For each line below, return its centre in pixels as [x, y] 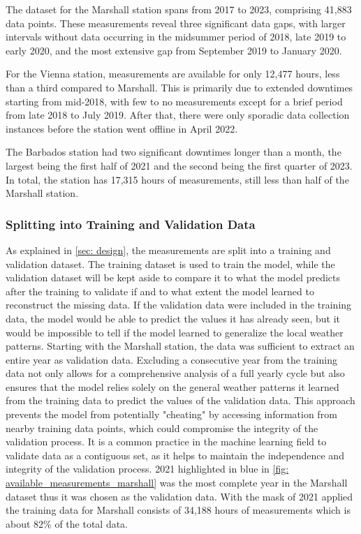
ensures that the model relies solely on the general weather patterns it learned [172, 386]
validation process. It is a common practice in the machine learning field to [166, 442]
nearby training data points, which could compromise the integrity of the [162, 428]
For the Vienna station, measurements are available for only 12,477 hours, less [173, 74]
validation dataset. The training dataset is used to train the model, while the [170, 264]
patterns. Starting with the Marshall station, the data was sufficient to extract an [180, 346]
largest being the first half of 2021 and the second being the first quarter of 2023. [179, 165]
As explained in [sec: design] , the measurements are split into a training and [168, 250]
